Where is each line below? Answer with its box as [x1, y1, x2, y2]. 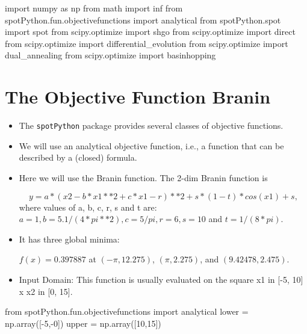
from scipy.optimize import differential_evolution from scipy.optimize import [5, 37, 288, 49]
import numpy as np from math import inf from [5, 2, 183, 14]
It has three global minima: [19, 232, 120, 245]
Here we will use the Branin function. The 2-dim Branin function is [19, 171, 268, 184]
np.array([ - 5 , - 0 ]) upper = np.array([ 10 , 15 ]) [5, 317, 161, 329]
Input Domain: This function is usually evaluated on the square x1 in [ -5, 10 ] [19, 273, 303, 285]
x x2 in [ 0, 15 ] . [19, 285, 73, 297]
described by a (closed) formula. [19, 151, 137, 164]
